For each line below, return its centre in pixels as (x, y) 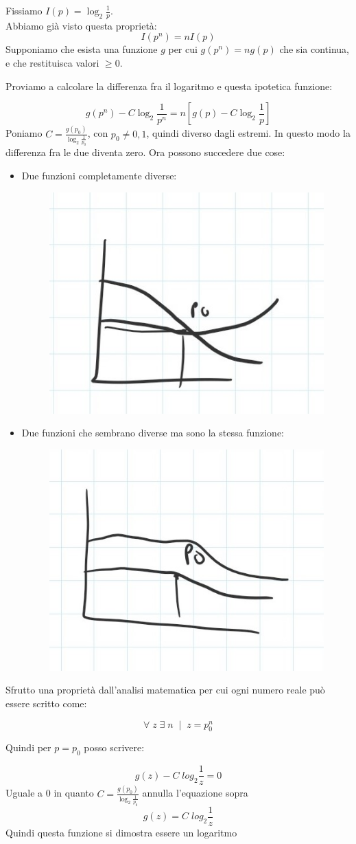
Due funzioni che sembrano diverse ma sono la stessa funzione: (153, 433)
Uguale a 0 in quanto (50, 793)
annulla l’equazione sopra (195, 793)
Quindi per (28, 747)
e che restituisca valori (52, 63)
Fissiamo (24, 10)
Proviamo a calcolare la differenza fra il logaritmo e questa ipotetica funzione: (169, 86)
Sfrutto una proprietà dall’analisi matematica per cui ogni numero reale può (165, 690)
